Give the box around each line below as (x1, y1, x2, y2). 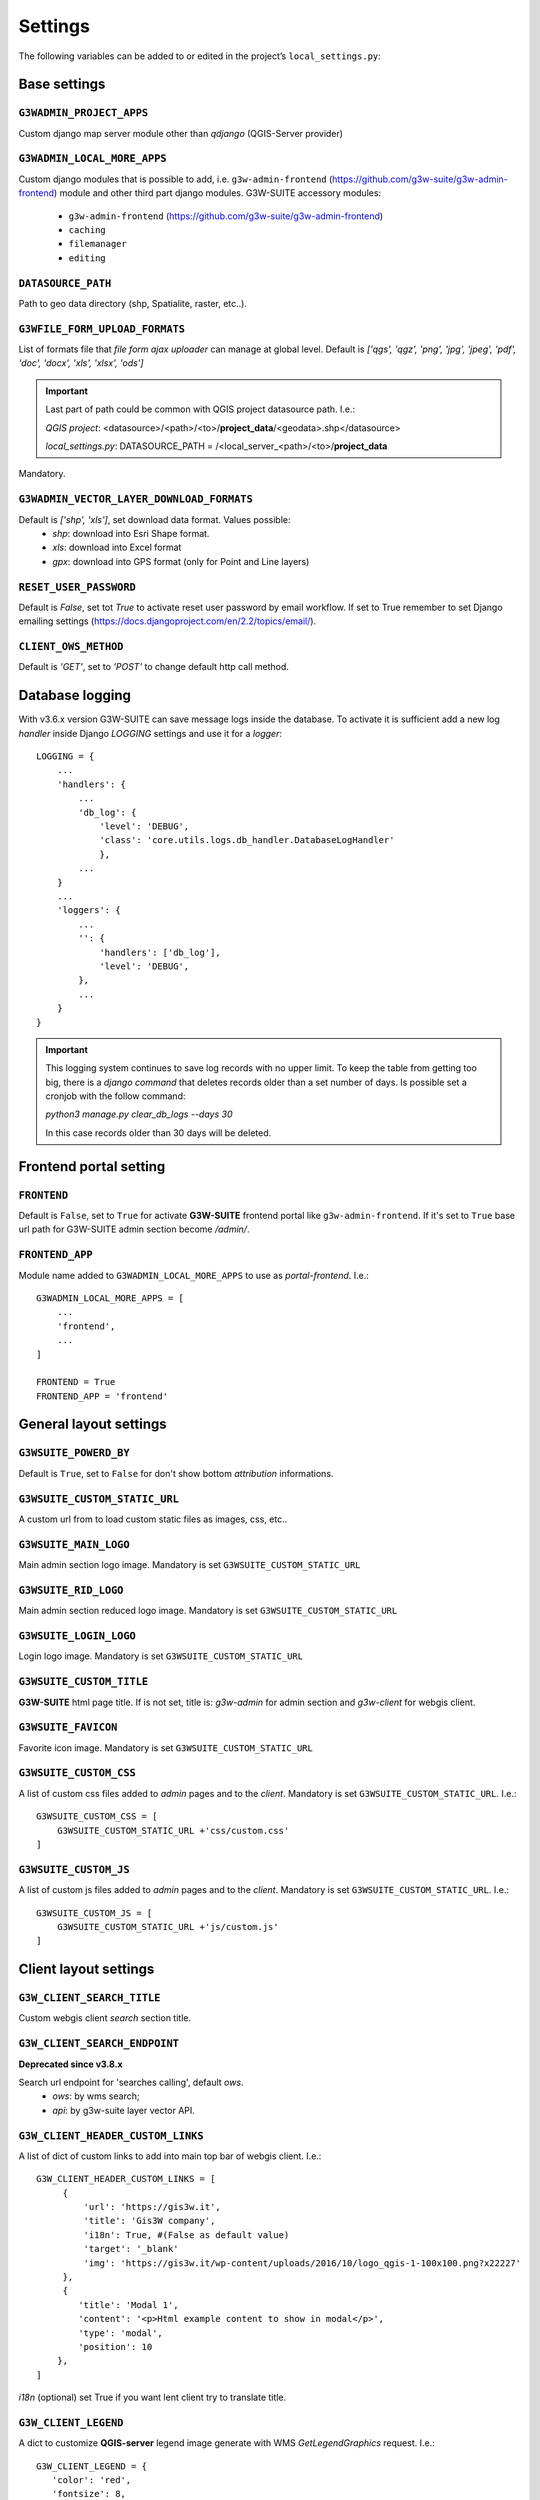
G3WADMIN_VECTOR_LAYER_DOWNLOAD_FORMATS (18, 493, 254, 506)
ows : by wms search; (52, 2090, 140, 2102)
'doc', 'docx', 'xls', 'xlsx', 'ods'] (18, 357, 144, 369)
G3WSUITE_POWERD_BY (18, 1446, 130, 1460)
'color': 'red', (51, 2475, 132, 2486)
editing (68, 252, 107, 264)
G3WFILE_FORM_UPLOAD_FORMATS (18, 322, 185, 335)
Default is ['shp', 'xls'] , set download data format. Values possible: (18, 513, 291, 525)
